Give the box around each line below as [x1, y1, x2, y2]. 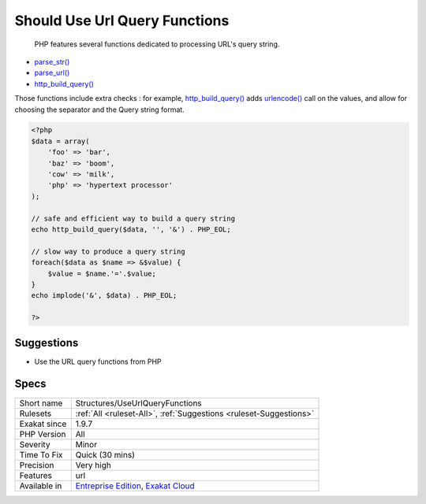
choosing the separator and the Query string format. [14, 105, 185, 114]
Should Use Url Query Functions [14, 12, 230, 29]
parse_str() [34, 57, 70, 66]
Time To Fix [19, 449, 63, 460]
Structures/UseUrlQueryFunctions [75, 398, 203, 409]
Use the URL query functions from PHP [34, 357, 162, 366]
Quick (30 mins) [75, 449, 136, 460]
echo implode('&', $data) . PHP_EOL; [31, 291, 177, 300]
